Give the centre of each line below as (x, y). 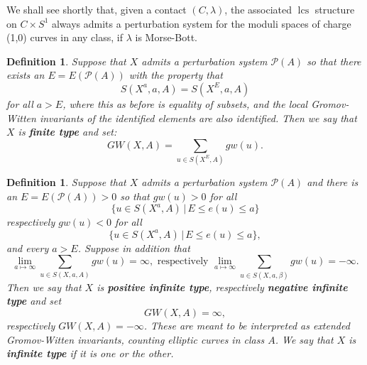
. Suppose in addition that (134, 247)
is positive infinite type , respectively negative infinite (222, 287)
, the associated (258, 9)
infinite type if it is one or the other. (90, 353)
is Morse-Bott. (166, 37)
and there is (333, 182)
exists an (26, 75)
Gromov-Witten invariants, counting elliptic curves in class (136, 339)
